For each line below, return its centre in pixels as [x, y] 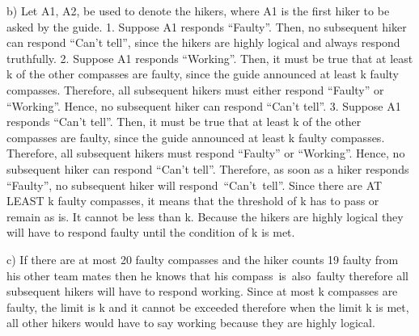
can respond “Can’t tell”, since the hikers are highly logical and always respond [203, 42]
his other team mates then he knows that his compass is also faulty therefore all [207, 275]
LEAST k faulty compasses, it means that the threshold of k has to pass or [193, 201]
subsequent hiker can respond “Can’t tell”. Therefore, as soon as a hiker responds [208, 168]
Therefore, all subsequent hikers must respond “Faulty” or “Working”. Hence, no [206, 153]
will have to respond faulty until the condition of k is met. [151, 232]
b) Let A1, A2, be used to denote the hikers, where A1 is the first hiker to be [198, 10]
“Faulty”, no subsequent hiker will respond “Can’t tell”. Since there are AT [195, 185]
